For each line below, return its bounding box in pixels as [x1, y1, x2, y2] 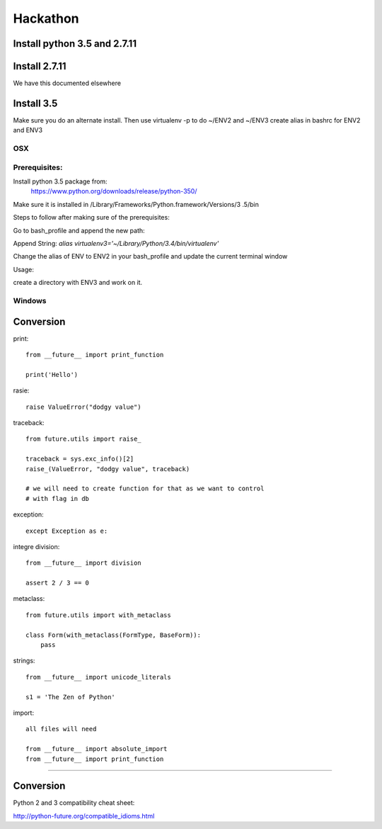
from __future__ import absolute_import [25, 745, 168, 753]
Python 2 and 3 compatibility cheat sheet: [13, 799, 135, 807]
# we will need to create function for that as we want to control [25, 485, 265, 492]
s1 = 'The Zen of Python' [25, 693, 116, 701]
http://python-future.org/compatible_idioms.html [13, 811, 155, 820]
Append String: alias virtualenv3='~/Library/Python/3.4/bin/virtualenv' [13, 239, 219, 248]
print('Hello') [25, 371, 79, 378]
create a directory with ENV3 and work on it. [13, 278, 143, 287]
